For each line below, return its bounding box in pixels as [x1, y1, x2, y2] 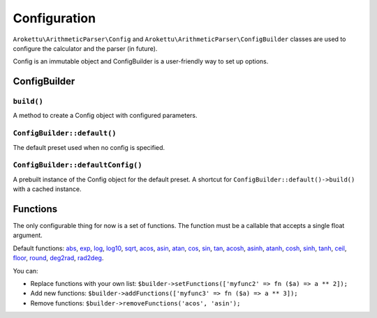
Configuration [13, 10, 96, 26]
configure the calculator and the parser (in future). [13, 44, 158, 52]
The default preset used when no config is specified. [13, 143, 165, 151]
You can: [13, 266, 38, 275]
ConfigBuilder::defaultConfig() [13, 160, 142, 170]
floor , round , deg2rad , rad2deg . [13, 254, 104, 262]
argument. [13, 231, 43, 240]
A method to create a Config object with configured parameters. [13, 112, 198, 120]
